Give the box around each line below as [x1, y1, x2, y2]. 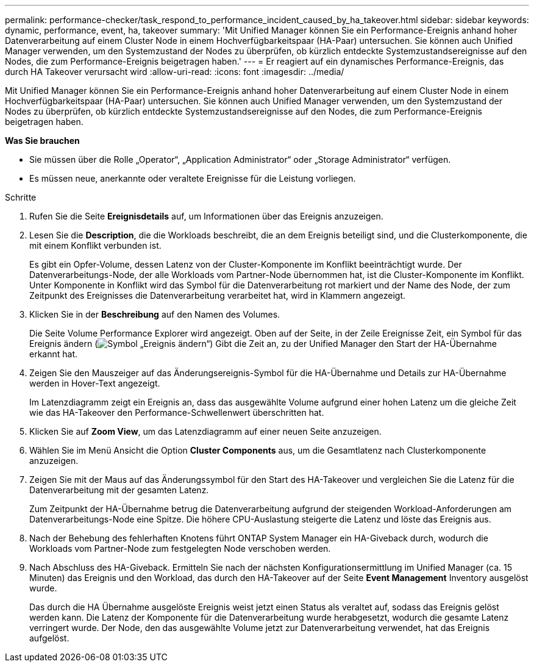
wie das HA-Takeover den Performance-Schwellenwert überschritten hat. [29, 407, 324, 418]
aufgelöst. [29, 633, 69, 643]
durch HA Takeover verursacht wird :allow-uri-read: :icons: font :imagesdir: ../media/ [5, 66, 344, 77]
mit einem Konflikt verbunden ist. [29, 240, 162, 251]
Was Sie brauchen [5, 135, 80, 146]
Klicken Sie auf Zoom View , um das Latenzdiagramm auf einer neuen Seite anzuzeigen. [29, 426, 382, 437]
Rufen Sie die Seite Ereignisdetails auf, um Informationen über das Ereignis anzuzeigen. [29, 211, 383, 221]
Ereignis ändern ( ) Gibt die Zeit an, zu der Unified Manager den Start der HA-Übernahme [29, 338, 497, 349]
